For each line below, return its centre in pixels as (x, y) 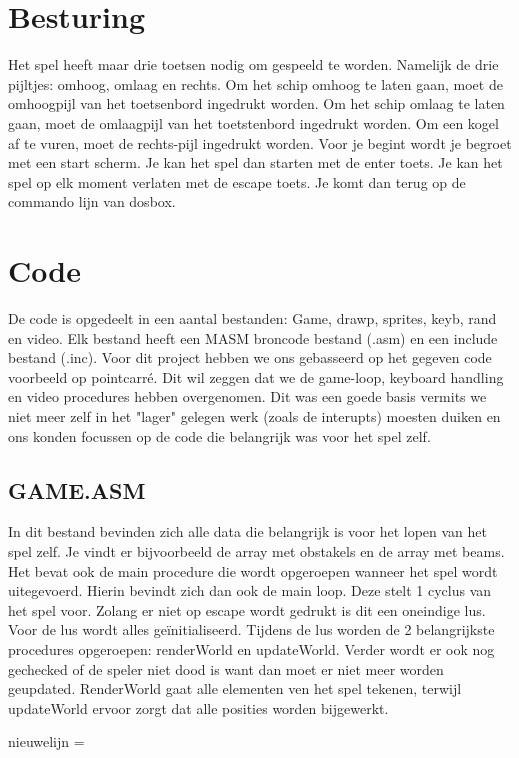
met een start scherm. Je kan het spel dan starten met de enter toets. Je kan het (255, 162)
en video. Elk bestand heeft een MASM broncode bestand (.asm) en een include (253, 337)
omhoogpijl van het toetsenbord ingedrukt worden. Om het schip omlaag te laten (256, 103)
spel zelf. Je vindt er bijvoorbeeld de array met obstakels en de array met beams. (256, 550)
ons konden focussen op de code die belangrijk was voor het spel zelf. (219, 435)
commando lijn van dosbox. (92, 201)
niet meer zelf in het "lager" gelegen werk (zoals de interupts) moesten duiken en (254, 415)
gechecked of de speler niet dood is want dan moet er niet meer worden (226, 668)
